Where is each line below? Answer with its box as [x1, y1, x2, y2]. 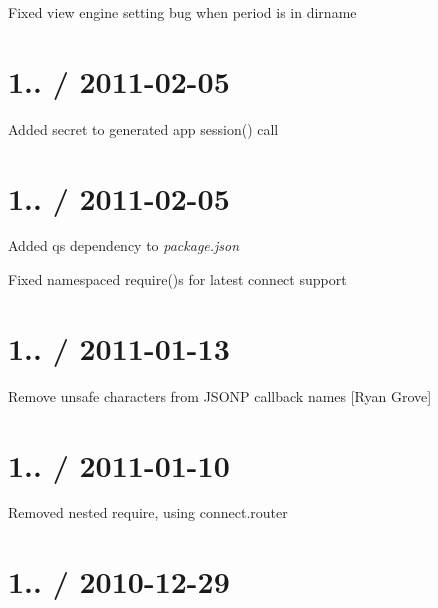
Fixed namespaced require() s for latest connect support [8, 269, 347, 290]
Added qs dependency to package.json [8, 235, 240, 256]
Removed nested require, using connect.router [8, 502, 288, 523]
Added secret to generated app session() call [8, 118, 279, 139]
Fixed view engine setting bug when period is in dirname [8, 2, 357, 22]
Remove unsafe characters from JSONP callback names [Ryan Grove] [8, 385, 432, 406]
